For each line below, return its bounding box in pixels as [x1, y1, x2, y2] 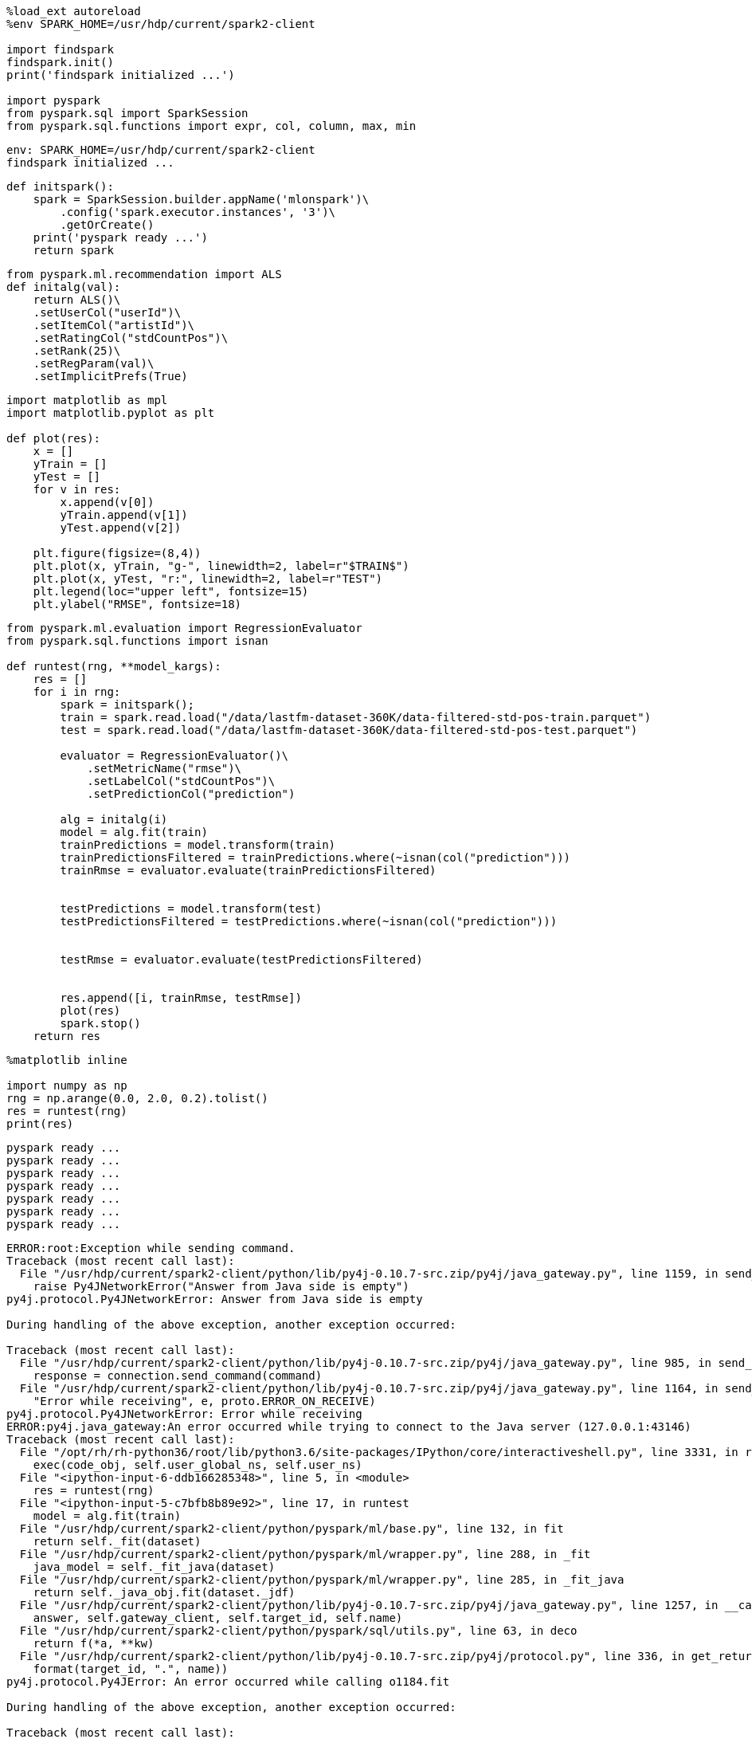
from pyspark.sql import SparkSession [6, 107, 249, 120]
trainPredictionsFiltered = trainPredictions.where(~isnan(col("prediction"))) [60, 851, 571, 864]
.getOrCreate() [60, 218, 155, 231]
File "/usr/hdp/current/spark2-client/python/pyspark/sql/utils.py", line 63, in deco [19, 1624, 578, 1637]
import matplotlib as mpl [6, 394, 168, 406]
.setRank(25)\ [33, 344, 121, 357]
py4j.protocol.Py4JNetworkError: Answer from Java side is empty [6, 1293, 423, 1305]
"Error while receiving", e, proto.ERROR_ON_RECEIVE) [33, 1395, 376, 1407]
